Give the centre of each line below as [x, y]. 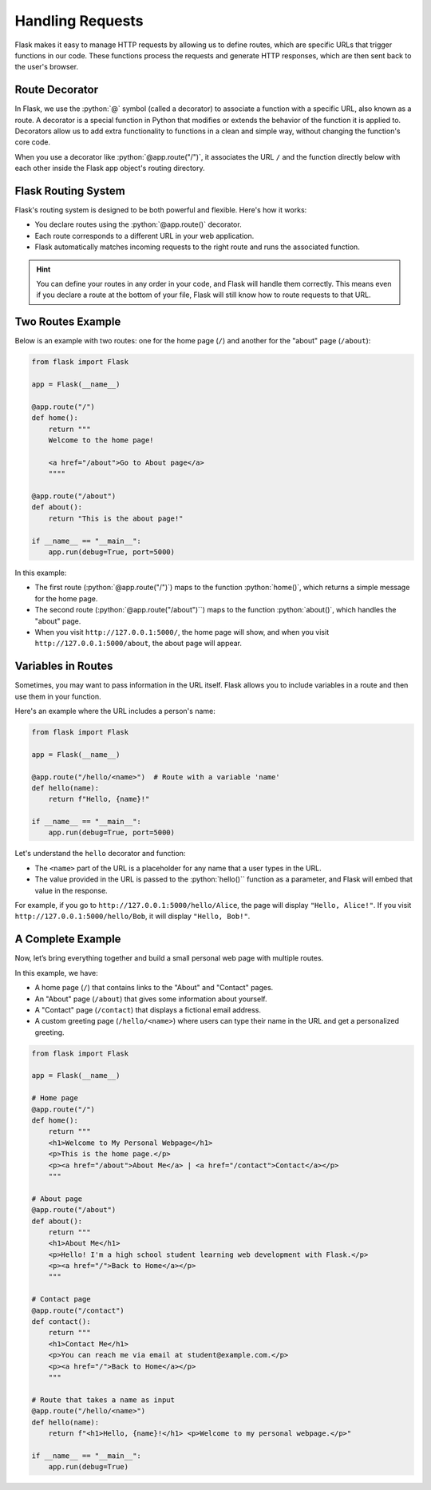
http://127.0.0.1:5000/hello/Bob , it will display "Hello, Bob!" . [132, 916]
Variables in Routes [64, 666]
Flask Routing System [70, 191]
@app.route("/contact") [78, 1310]
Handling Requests [79, 21]
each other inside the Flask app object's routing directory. [110, 168]
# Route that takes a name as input [103, 1400]
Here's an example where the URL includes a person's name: [115, 711]
